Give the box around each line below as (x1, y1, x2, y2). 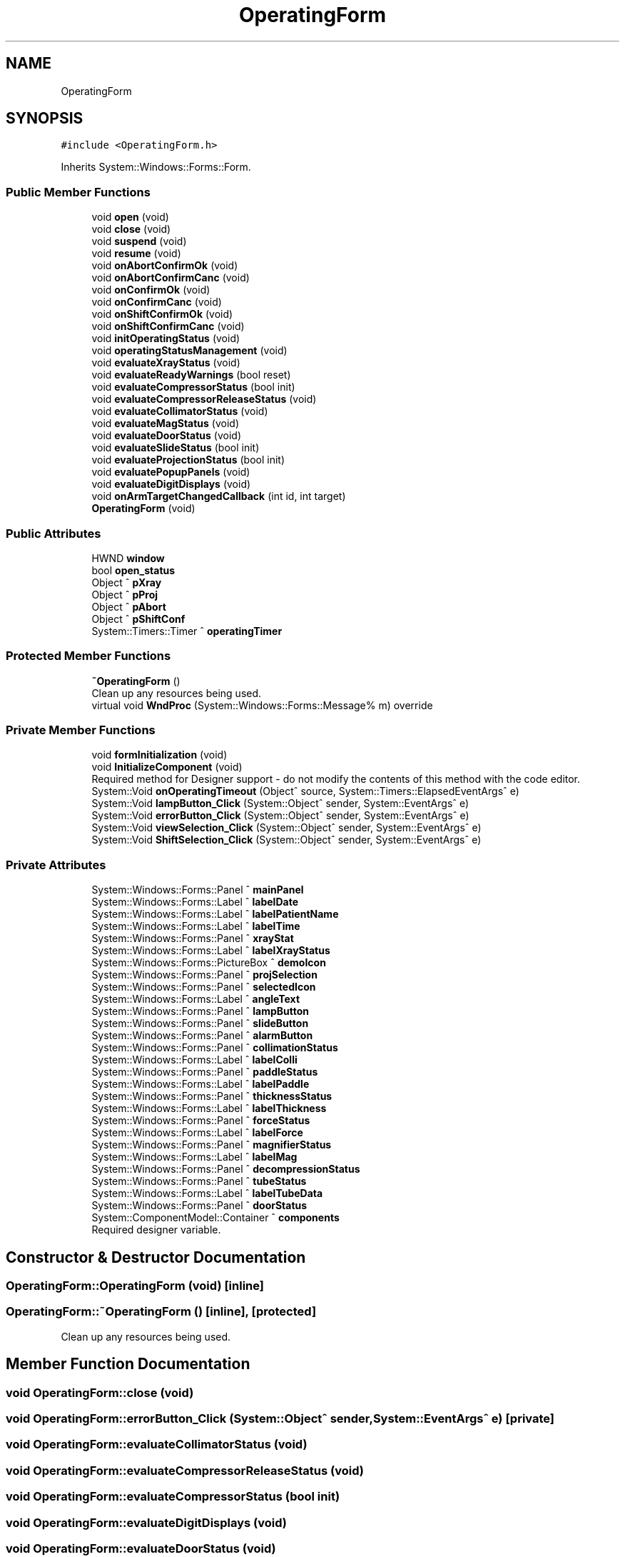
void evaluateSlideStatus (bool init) (91, 441, 260, 454)
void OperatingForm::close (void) (6, 1385, 194, 1400)
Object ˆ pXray (91, 576, 162, 589)
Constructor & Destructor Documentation (6, 1248, 306, 1266)
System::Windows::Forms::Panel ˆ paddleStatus (91, 1066, 318, 1078)
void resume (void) (91, 247, 181, 260)
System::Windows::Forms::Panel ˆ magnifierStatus (91, 1138, 332, 1151)
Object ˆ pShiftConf (91, 612, 186, 625)
